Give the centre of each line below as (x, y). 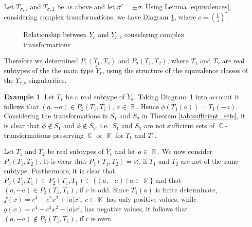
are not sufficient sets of (179, 125)
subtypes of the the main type (49, 70)
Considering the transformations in (56, 116)
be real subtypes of (76, 151)
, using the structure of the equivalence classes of (175, 70)
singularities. (48, 80)
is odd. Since (110, 189)
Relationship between (55, 34)
